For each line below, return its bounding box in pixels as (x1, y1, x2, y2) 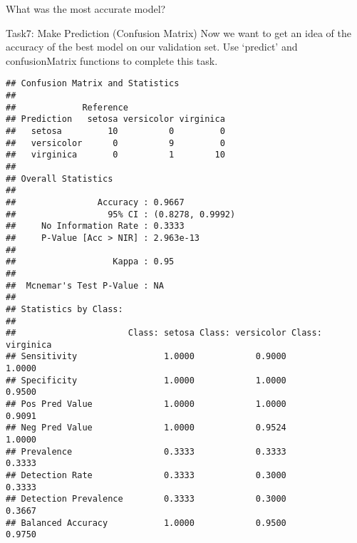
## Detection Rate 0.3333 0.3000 (6, 470, 286, 481)
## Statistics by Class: (6, 304, 123, 314)
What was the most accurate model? (6, 1, 166, 16)
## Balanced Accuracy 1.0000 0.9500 (6, 517, 286, 528)
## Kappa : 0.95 (6, 257, 175, 267)
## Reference (6, 102, 128, 113)
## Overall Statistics (6, 173, 113, 184)
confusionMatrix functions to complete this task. (6, 53, 218, 68)
